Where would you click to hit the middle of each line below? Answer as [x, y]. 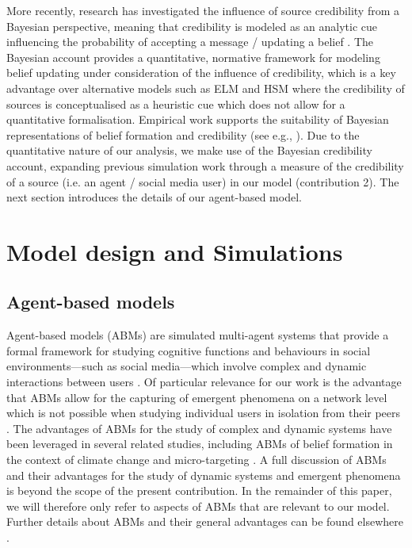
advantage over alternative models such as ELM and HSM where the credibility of [206, 88]
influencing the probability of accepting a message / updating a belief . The [190, 42]
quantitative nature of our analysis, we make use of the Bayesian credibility [189, 150]
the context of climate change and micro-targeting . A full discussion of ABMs [196, 460]
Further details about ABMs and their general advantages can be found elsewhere [205, 521]
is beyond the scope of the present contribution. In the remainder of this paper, [199, 491]
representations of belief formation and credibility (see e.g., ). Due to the [183, 134]
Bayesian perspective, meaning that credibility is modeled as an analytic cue [192, 26]
